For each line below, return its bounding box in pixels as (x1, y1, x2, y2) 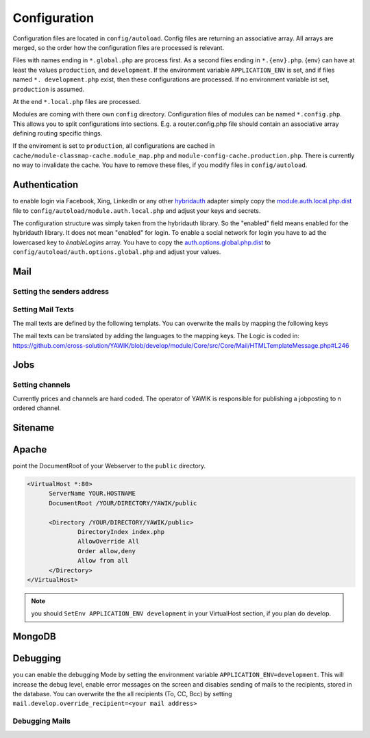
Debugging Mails (12, 716, 71, 726)
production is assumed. (12, 85, 85, 93)
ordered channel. (12, 404, 62, 412)
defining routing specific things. (12, 129, 103, 138)
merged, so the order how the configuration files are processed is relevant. (12, 43, 225, 51)
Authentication (12, 179, 79, 191)
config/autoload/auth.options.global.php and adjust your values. (12, 248, 221, 256)
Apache (12, 444, 47, 455)
